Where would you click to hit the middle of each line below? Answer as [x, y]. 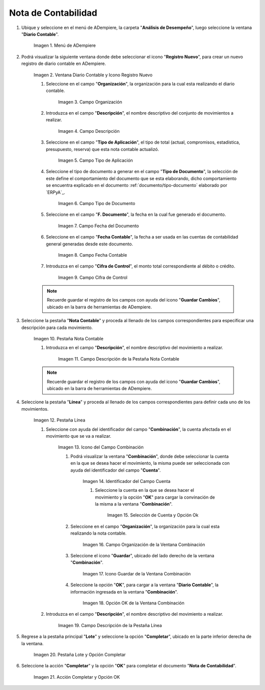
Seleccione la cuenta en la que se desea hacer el [145, 490]
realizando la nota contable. [99, 533]
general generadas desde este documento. [90, 244]
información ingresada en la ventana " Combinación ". [124, 592]
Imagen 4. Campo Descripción [89, 131]
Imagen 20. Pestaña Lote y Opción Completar [80, 655]
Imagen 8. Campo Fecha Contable [93, 255]
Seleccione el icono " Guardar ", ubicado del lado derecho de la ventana [142, 556]
